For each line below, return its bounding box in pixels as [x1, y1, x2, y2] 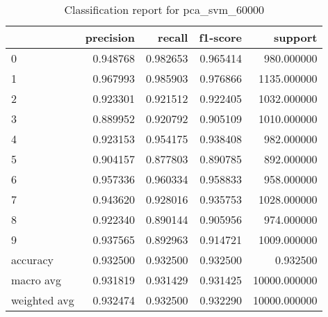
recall [158, 29, 188, 45]
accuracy [11, 252, 54, 268]
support [274, 29, 318, 45]
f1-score [199, 29, 243, 45]
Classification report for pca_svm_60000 [64, 1, 264, 17]
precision [85, 29, 135, 45]
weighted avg [11, 292, 74, 308]
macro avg [11, 272, 62, 288]
